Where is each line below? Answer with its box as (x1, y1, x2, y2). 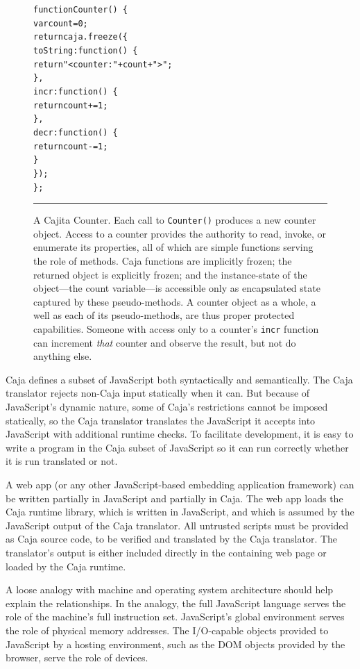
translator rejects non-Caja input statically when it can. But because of (6, 386, 310, 400)
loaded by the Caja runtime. (6, 559, 126, 573)
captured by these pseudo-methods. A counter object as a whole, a (33, 294, 316, 308)
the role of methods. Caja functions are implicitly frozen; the (33, 254, 292, 268)
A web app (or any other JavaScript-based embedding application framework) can (6, 477, 354, 491)
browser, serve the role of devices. (6, 650, 148, 665)
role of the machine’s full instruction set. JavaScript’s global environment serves (6, 609, 345, 624)
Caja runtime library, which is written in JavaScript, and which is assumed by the (6, 504, 354, 519)
